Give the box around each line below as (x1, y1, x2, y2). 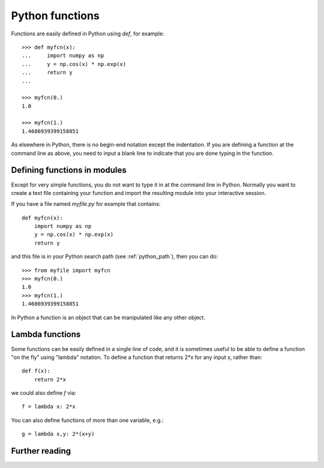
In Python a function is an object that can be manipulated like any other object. (11, 314, 206, 321)
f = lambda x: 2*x (22, 403, 76, 410)
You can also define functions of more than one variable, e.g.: (11, 416, 164, 424)
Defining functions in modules (11, 165, 127, 175)
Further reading (11, 446, 71, 456)
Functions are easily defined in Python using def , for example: (11, 30, 164, 37)
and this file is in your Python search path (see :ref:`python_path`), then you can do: (11, 253, 218, 260)
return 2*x (34, 376, 67, 383)
